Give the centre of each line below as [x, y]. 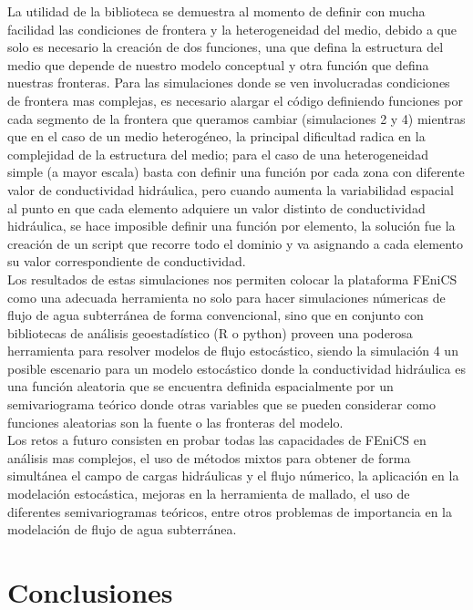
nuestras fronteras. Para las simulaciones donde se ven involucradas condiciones [229, 83]
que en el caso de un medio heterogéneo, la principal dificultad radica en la [216, 136]
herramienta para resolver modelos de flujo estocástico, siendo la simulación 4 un [233, 351]
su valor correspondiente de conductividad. [127, 261]
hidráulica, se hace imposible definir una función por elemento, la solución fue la [231, 226]
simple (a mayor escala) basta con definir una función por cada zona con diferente [236, 172]
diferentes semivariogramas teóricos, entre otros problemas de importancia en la [230, 511]
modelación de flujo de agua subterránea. [122, 529]
